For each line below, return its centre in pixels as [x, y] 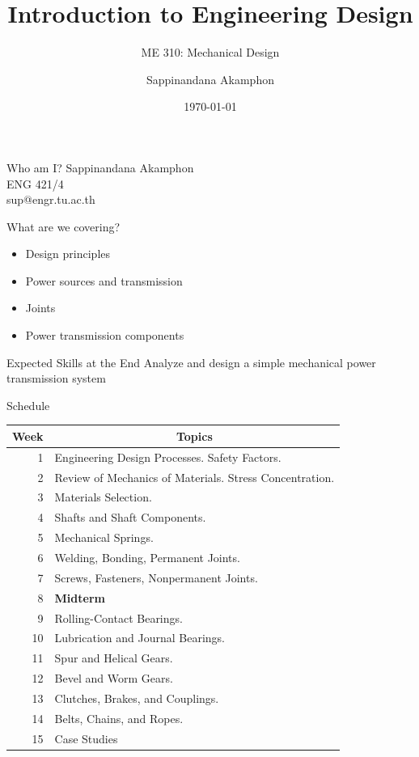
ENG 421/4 [35, 183]
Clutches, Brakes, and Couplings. [137, 698]
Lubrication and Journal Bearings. [140, 638]
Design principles [68, 254]
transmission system [56, 378]
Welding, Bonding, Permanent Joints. [147, 557]
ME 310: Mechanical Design [210, 52]
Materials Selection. [103, 497]
